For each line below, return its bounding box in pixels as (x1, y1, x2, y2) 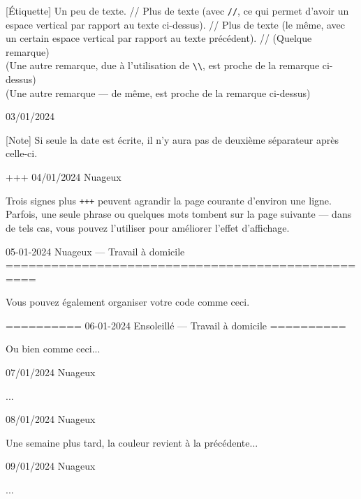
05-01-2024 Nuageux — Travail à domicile (6, 244, 185, 258)
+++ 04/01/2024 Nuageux (6, 170, 121, 184)
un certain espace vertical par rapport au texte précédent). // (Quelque (6, 31, 312, 45)
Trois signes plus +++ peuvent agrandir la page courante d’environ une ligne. (6, 193, 332, 207)
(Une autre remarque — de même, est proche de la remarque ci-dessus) (6, 85, 311, 100)
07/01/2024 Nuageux (6, 365, 96, 380)
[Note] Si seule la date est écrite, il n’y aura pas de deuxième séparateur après (6, 132, 339, 147)
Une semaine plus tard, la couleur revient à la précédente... (6, 435, 258, 449)
